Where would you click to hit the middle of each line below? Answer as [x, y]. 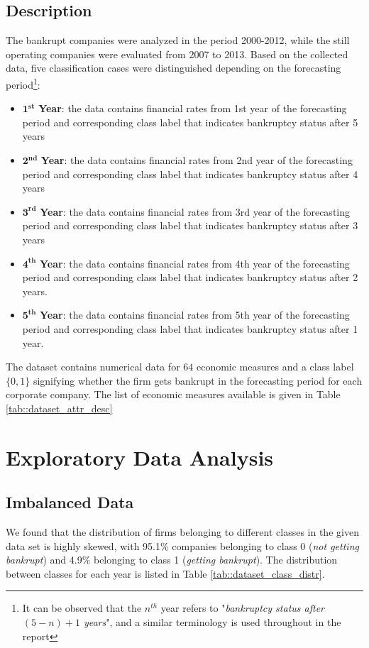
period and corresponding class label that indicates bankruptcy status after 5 [190, 122]
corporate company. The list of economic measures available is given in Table [173, 394]
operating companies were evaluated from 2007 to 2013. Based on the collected [177, 54]
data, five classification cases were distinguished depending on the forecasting [174, 68]
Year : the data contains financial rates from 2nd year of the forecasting [197, 160]
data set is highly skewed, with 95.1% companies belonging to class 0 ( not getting [182, 545]
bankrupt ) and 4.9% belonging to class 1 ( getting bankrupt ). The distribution [172, 560]
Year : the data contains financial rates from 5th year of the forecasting [194, 315]
